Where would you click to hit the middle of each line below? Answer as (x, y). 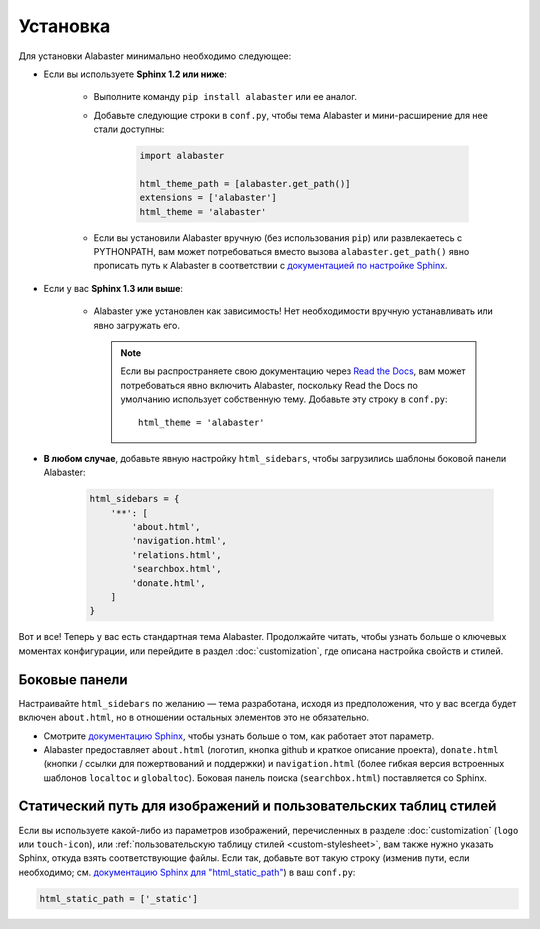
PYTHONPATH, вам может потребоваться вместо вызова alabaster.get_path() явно (281, 252)
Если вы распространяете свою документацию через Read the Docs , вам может (293, 371)
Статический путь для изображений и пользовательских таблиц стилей (257, 806)
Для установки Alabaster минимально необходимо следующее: (155, 56)
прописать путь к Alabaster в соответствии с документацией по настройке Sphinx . (270, 266)
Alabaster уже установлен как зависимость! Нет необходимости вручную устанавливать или (293, 311)
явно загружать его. (136, 325)
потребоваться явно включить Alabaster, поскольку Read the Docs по (269, 385)
